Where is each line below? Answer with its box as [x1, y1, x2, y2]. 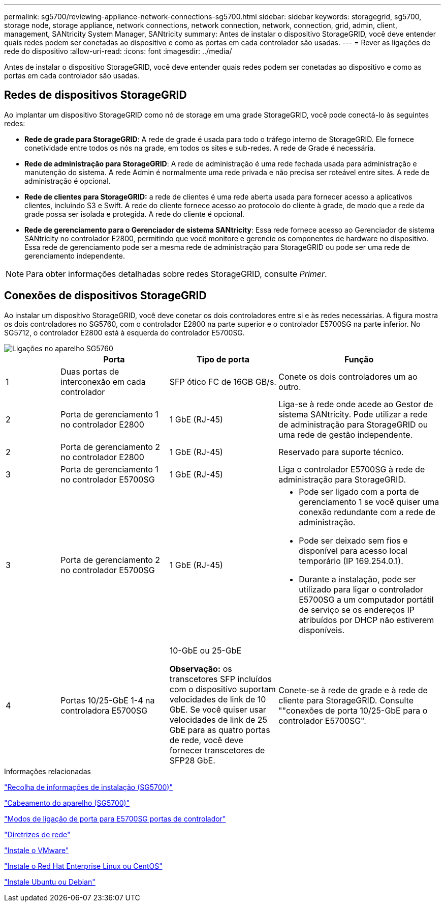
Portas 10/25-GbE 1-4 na [60, 695, 155, 705]
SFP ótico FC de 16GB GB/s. [169, 376, 276, 387]
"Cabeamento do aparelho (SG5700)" [4, 798, 130, 807]
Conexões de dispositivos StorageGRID [4, 289, 207, 302]
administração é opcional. [24, 176, 111, 185]
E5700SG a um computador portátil [299, 594, 434, 605]
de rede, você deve [169, 734, 243, 745]
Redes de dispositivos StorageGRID [4, 89, 187, 102]
